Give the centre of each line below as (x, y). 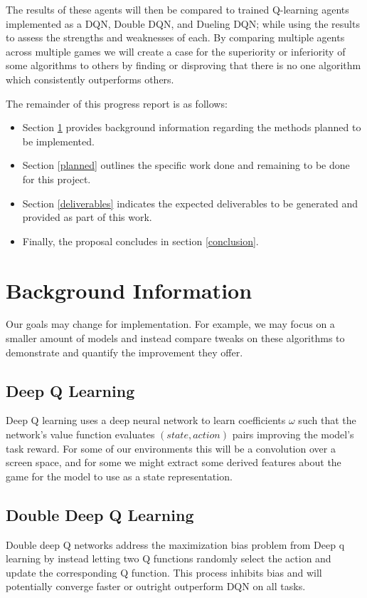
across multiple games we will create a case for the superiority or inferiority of (176, 51)
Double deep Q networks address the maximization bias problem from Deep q (175, 544)
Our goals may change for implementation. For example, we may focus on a (170, 324)
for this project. (57, 179)
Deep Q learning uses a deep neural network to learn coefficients (146, 420)
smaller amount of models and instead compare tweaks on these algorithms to (175, 338)
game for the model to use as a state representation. (119, 476)
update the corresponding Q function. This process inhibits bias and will (164, 572)
